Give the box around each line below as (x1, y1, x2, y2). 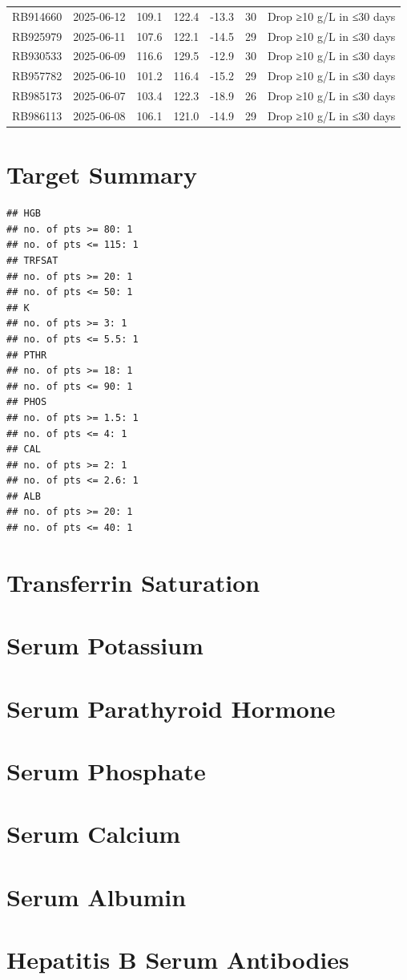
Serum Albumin (6, 880, 187, 913)
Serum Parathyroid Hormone (6, 691, 336, 724)
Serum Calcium (6, 817, 181, 850)
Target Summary (6, 158, 198, 191)
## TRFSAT (6, 254, 58, 266)
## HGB (6, 208, 41, 220)
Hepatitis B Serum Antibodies (6, 943, 349, 976)
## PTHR (6, 349, 47, 361)
